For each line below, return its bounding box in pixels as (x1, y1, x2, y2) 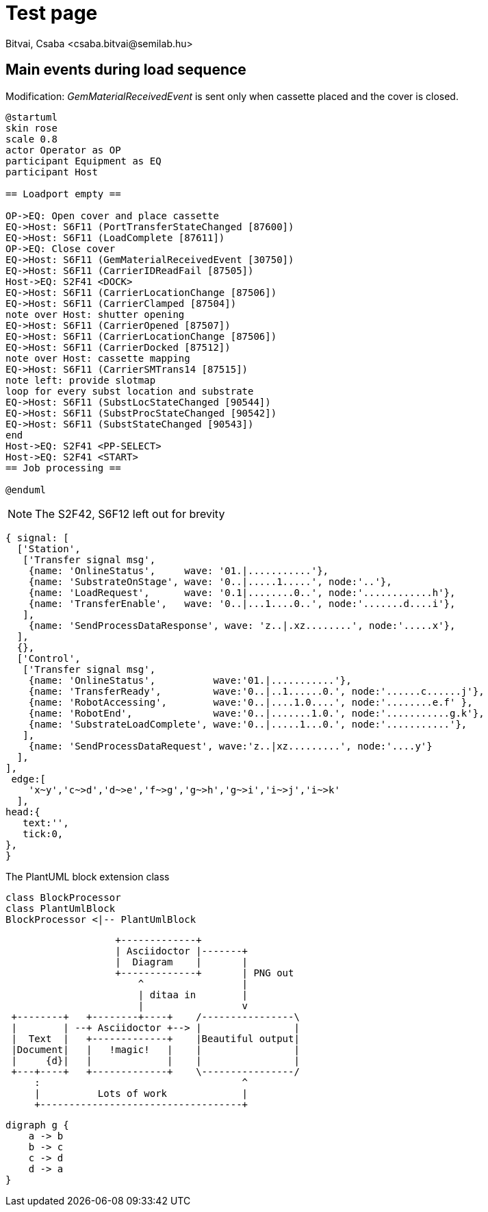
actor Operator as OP (5, 144, 121, 156)
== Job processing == (5, 462, 121, 473)
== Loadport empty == (5, 188, 121, 199)
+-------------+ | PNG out (115, 967, 294, 978)
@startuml (5, 111, 57, 123)
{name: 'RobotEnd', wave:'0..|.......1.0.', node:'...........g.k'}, (28, 707, 485, 719)
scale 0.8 (5, 133, 57, 145)
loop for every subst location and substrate (5, 385, 254, 397)
